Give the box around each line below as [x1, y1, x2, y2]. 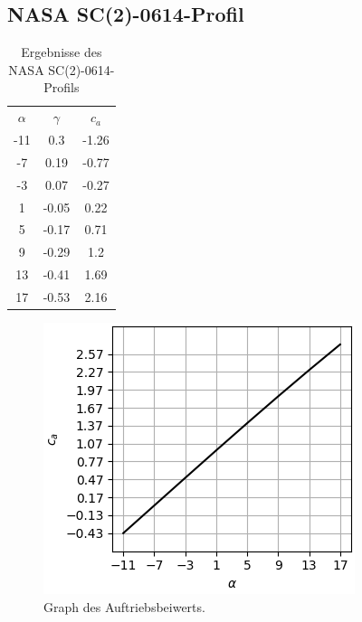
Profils [43, 78, 80, 97]
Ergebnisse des [21, 42, 102, 61]
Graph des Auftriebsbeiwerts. [43, 597, 205, 616]
